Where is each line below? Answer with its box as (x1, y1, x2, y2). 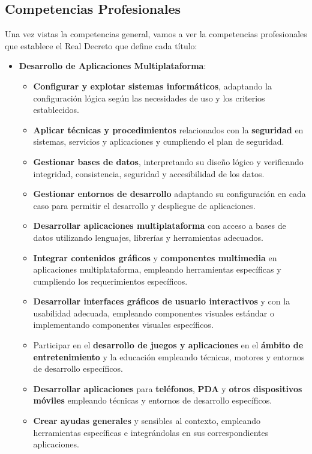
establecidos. (33, 103, 79, 116)
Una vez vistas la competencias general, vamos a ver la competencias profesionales (5, 28, 307, 40)
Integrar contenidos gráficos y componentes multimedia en (33, 251, 277, 264)
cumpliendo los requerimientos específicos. (33, 274, 188, 287)
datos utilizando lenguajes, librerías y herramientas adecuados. (33, 231, 263, 243)
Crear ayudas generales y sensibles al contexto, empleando (33, 414, 261, 427)
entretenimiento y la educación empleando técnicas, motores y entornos (33, 350, 305, 363)
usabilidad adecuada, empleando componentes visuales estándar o (33, 306, 274, 319)
